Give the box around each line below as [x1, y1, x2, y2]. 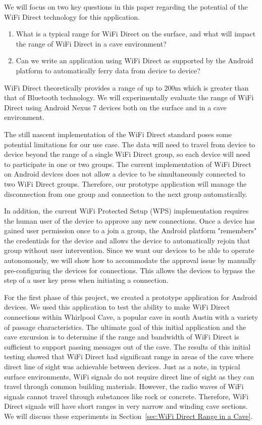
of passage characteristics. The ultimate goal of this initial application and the [4, 321, 246, 332]
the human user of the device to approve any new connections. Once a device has [4, 215, 255, 226]
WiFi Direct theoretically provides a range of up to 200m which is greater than [4, 82, 249, 93]
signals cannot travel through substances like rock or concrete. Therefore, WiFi [4, 391, 249, 401]
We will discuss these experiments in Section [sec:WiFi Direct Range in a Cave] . [4, 410, 253, 421]
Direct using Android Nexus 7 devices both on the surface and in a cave [4, 102, 227, 112]
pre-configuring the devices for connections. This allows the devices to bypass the [4, 265, 255, 275]
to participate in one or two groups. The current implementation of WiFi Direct [4, 158, 251, 169]
